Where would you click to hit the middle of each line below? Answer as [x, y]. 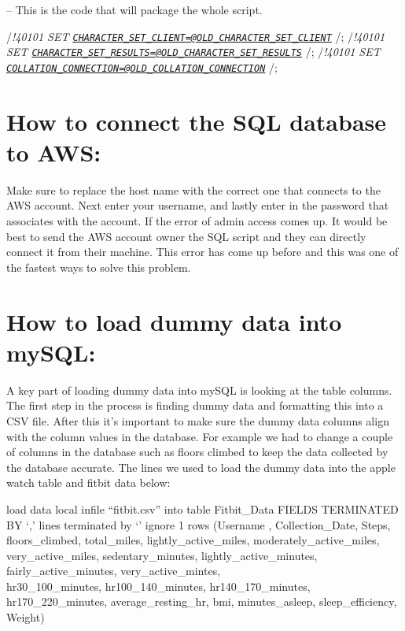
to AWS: [54, 152]
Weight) [26, 617]
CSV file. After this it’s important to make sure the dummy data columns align [198, 420]
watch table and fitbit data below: [88, 483]
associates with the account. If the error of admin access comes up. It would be [197, 221]
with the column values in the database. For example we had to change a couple [200, 436]
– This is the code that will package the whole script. [134, 9]
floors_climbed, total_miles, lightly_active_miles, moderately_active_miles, [193, 540]
